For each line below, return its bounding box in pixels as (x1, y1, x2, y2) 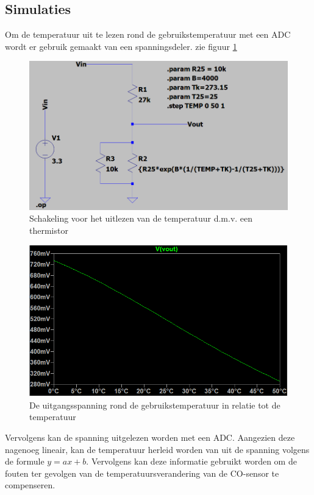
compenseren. (5, 479, 55, 491)
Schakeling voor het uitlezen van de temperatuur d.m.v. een (29, 212, 253, 225)
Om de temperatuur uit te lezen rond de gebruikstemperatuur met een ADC (5, 28, 291, 41)
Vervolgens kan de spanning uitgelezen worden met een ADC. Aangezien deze (5, 431, 295, 444)
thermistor (29, 223, 68, 236)
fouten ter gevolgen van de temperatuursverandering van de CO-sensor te (5, 466, 279, 479)
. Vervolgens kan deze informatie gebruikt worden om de (86, 455, 297, 468)
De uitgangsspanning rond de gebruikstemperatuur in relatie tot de (29, 398, 280, 411)
